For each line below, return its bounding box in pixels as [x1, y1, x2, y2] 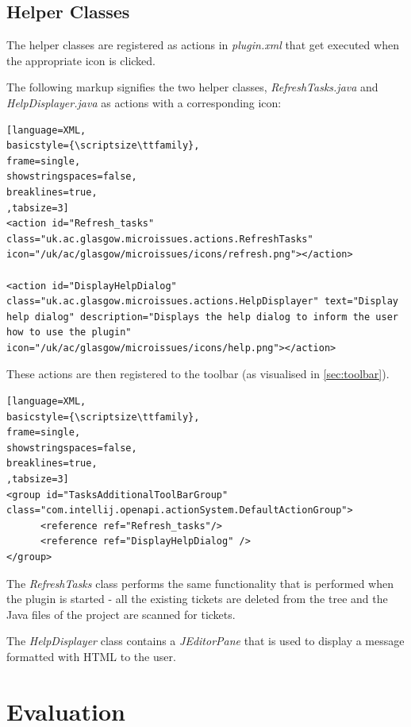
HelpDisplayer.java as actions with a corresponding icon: [6, 94, 282, 110]
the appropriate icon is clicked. [6, 52, 156, 68]
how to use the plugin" [6, 327, 132, 338]
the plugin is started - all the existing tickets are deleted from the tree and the [6, 590, 388, 607]
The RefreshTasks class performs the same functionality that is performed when [6, 574, 394, 591]
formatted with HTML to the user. [6, 648, 176, 664]
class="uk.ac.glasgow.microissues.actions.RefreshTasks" [6, 233, 313, 245]
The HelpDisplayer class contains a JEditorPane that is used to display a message [6, 632, 405, 649]
